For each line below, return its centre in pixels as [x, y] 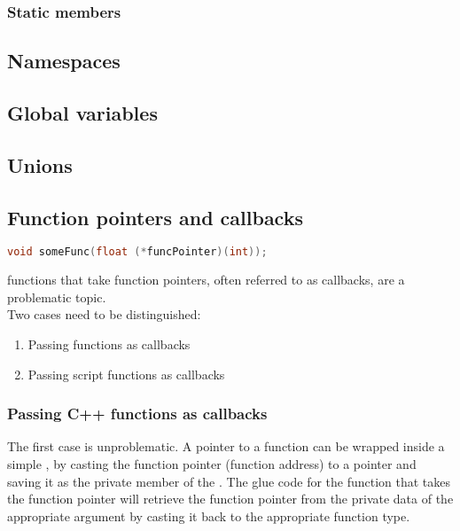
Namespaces [64, 61]
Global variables [82, 113]
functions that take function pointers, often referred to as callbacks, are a [206, 280]
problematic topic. [57, 297]
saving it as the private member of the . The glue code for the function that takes [229, 481]
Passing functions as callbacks [109, 344]
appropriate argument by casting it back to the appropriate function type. [209, 515]
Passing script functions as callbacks [126, 374]
